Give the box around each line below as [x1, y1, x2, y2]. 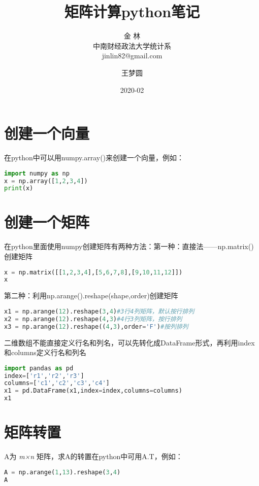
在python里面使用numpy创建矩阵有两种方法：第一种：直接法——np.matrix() [4, 241, 254, 252]
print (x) [4, 185, 34, 192]
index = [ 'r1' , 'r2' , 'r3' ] [4, 372, 84, 379]
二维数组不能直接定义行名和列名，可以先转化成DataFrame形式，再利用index [4, 337, 255, 348]
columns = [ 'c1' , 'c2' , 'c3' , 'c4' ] [4, 379, 110, 387]
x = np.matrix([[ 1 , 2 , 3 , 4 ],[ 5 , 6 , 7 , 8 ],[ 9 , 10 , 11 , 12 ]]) [4, 268, 183, 276]
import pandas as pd [4, 364, 74, 372]
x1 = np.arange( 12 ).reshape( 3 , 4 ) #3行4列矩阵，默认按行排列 [4, 307, 195, 315]
